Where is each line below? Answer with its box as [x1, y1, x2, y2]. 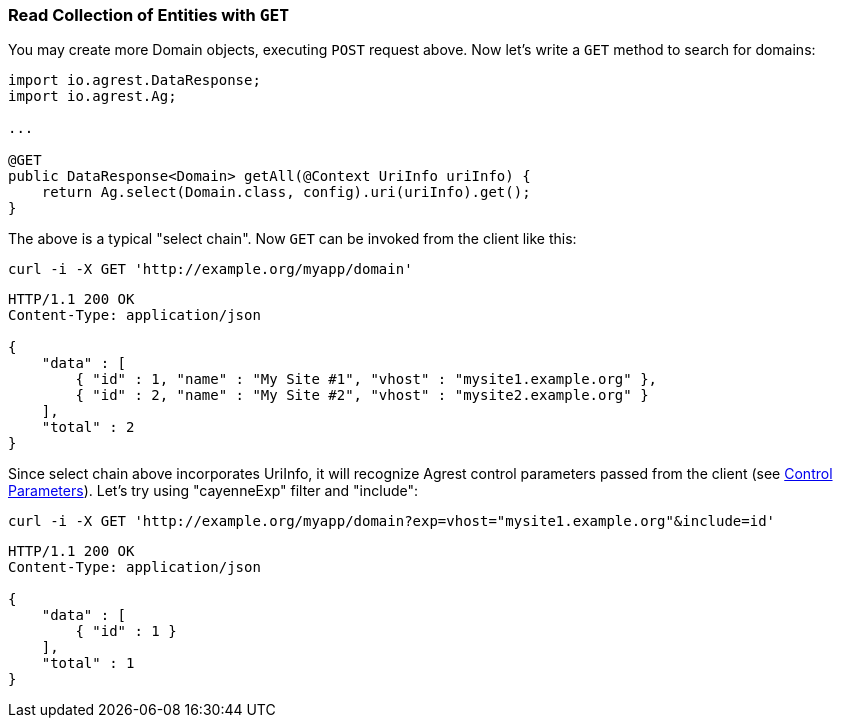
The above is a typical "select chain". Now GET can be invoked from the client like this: [8, 230, 577, 248]
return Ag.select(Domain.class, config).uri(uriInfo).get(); [41, 184, 531, 201]
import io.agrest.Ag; [8, 88, 177, 105]
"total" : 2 [41, 419, 135, 436]
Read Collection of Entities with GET [8, 5, 290, 25]
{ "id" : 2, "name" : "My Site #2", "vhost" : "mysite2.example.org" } [75, 387, 649, 404]
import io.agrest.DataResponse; [8, 72, 261, 89]
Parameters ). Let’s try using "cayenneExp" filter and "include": [8, 482, 419, 500]
